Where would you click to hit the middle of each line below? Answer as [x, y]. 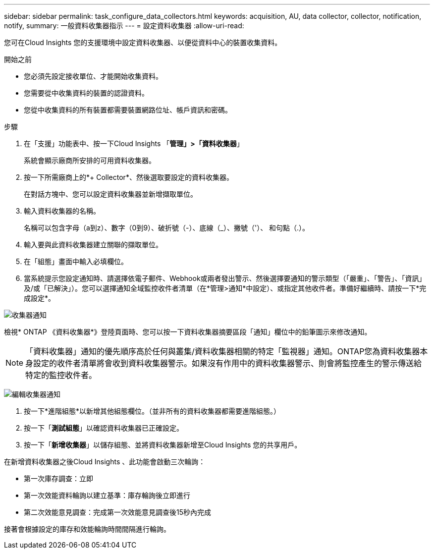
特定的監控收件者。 [61, 375]
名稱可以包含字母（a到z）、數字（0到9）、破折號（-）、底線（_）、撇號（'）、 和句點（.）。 [167, 228]
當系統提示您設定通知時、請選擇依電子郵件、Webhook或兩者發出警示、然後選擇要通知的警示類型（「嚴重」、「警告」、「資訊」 [225, 278]
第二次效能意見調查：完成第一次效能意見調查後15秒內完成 [117, 512]
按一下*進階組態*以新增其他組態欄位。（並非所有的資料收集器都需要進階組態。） [152, 411]
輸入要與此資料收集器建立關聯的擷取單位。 [93, 245]
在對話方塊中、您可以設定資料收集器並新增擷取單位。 [110, 194]
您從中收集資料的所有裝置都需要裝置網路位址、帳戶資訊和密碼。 [128, 110]
